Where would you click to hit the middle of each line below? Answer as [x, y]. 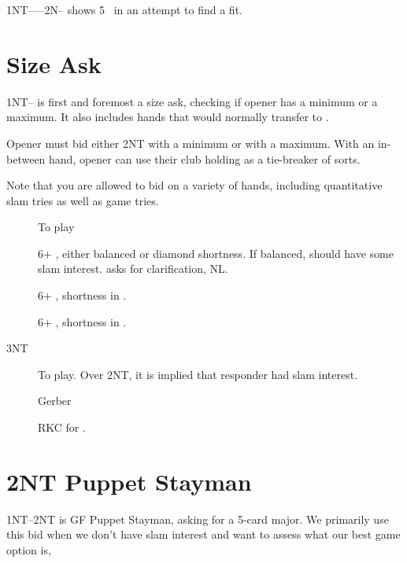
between [26, 158]
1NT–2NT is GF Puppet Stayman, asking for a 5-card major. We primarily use [198, 519]
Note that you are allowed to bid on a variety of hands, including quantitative [194, 185]
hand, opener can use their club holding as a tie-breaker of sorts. [205, 158]
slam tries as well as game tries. [83, 200]
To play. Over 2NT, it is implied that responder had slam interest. [198, 374]
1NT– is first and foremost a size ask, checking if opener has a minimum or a [192, 101]
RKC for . [62, 427]
